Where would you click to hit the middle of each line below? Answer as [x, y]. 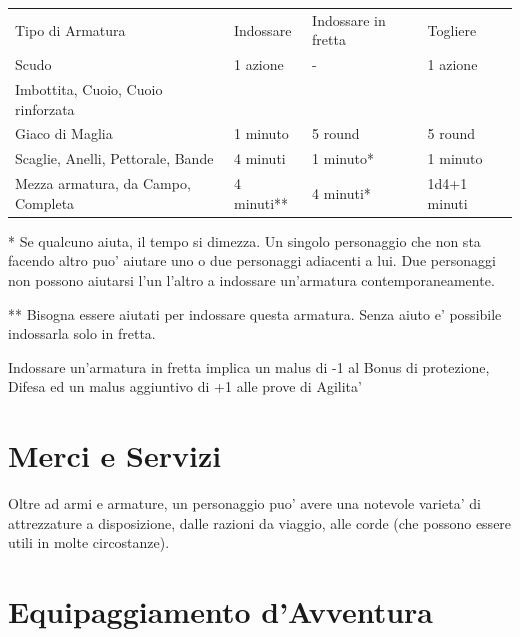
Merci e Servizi [115, 455]
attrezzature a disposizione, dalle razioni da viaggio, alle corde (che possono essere [260, 522]
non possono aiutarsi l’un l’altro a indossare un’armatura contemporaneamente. [251, 280]
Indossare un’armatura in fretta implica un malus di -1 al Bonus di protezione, [249, 366]
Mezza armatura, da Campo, [103, 183]
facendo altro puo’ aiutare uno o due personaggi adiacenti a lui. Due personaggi [252, 260]
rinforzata [45, 108]
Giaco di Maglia [64, 133]
